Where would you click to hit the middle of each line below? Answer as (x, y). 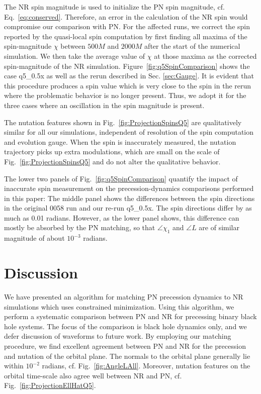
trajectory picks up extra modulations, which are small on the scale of (112, 152)
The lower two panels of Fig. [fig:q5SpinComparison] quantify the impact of (121, 178)
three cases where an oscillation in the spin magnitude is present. (104, 105)
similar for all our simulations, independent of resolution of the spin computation (129, 132)
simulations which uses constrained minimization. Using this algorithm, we (119, 306)
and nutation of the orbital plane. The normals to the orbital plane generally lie (127, 356)
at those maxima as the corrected (205, 56)
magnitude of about (34, 238)
